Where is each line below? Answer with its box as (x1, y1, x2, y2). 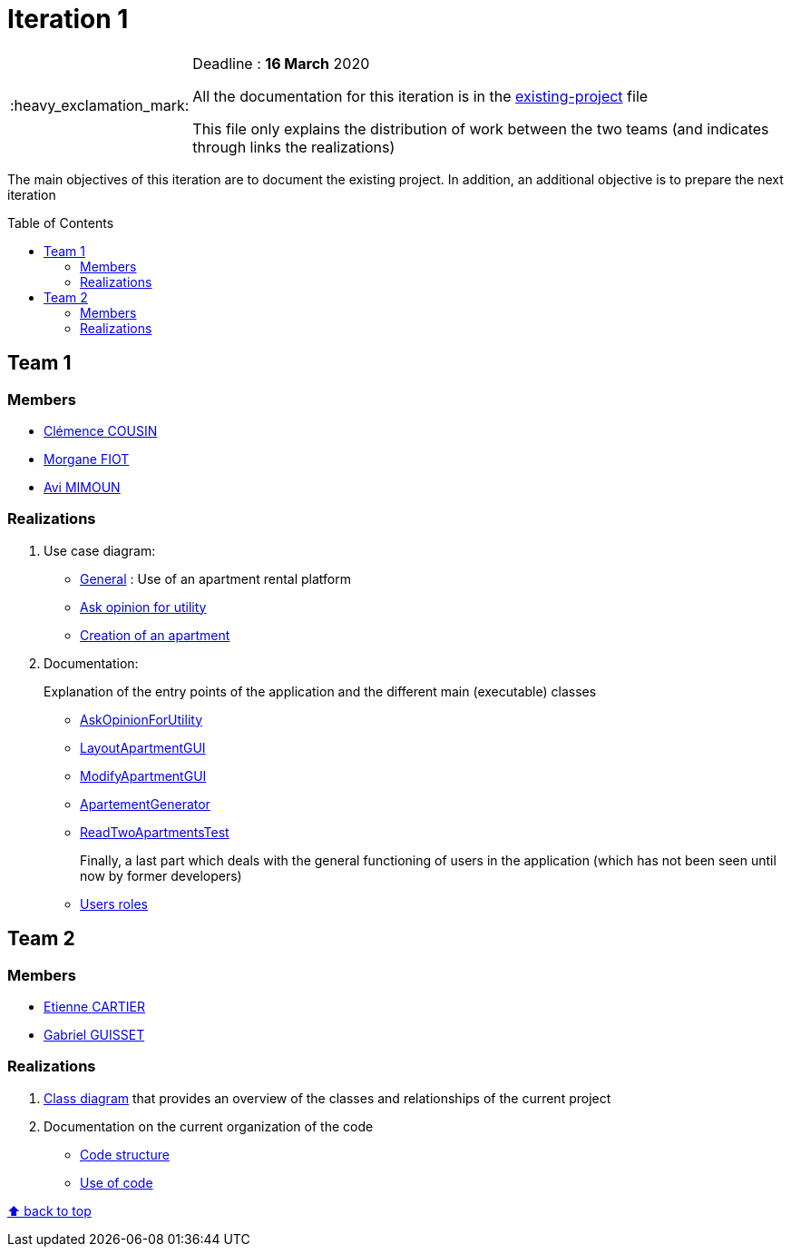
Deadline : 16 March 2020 (192, 54, 370, 73)
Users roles (80, 895, 148, 912)
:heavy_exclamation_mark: (10, 95, 190, 114)
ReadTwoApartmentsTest (80, 824, 229, 840)
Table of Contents (7, 214, 114, 231)
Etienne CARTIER (44, 998, 146, 1014)
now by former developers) (80, 867, 242, 884)
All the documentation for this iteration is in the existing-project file (192, 86, 649, 105)
